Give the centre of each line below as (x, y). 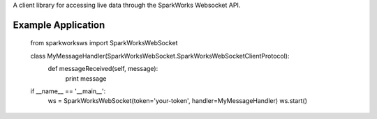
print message (86, 78)
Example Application (59, 25)
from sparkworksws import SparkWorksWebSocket (104, 43)
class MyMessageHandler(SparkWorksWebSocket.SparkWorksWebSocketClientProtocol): (160, 56)
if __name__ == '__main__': (68, 91)
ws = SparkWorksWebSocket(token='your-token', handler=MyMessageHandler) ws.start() (177, 101)
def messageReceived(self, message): (103, 69)
